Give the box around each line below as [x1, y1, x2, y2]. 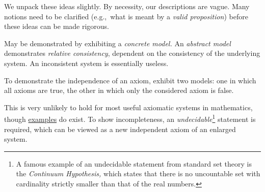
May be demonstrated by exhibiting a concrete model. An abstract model [4, 38, 231, 48]
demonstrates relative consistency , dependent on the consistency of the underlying [4, 48, 260, 58]
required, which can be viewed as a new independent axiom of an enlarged [4, 123, 236, 134]
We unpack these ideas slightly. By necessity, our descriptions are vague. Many [4, 1, 250, 11]
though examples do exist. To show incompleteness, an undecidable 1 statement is [4, 112, 256, 124]
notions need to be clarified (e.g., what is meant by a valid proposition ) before [4, 11, 248, 21]
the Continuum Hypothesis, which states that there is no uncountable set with [16, 168, 260, 179]
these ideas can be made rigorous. [4, 21, 110, 31]
